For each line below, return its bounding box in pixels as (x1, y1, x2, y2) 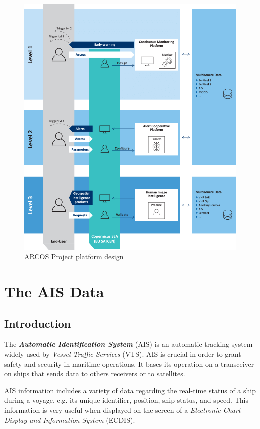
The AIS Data (4, 281, 104, 302)
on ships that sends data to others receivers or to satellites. (4, 368, 185, 379)
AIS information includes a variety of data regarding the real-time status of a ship (4, 385, 256, 395)
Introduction (4, 315, 71, 331)
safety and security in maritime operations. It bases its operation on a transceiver (4, 358, 254, 369)
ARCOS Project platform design (24, 251, 124, 262)
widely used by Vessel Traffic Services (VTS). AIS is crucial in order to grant (4, 349, 241, 359)
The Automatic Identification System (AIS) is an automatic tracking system (4, 339, 253, 349)
